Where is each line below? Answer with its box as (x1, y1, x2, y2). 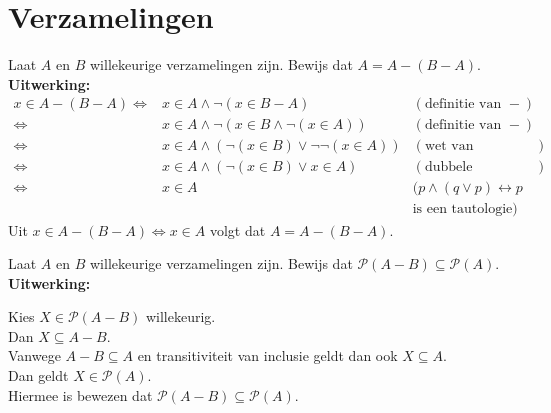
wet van (424, 139, 474, 154)
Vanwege (8, 345, 61, 366)
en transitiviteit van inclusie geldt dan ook (137, 345, 398, 366)
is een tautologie (412, 202, 513, 217)
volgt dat (209, 219, 266, 240)
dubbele (424, 160, 473, 175)
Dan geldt (8, 365, 69, 386)
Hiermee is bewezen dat (8, 384, 153, 405)
